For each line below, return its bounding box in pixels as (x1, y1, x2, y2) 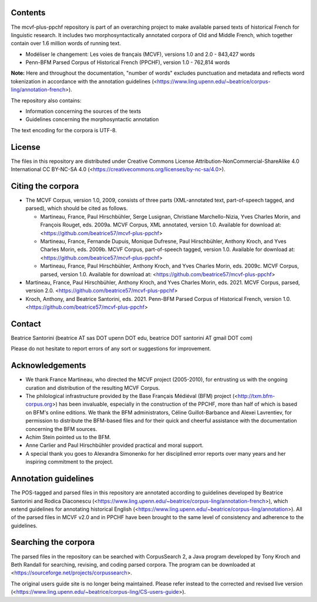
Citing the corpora (11, 181, 79, 191)
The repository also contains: (11, 97, 82, 104)
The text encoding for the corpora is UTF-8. (11, 126, 117, 133)
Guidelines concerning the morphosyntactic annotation (25, 116, 159, 123)
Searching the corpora (11, 537, 95, 547)
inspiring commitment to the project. (25, 459, 114, 466)
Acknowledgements (11, 360, 86, 370)
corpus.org (25, 400, 53, 408)
